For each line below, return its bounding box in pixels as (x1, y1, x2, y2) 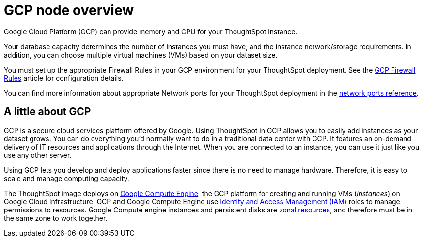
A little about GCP (4, 105, 91, 118)
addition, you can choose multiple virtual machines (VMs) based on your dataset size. (4, 50, 278, 59)
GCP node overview (4, 2, 134, 18)
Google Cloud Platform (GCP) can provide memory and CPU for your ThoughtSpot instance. (4, 27, 298, 36)
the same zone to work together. (4, 213, 108, 222)
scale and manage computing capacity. (4, 174, 129, 182)
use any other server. (4, 151, 72, 159)
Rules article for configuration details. (4, 74, 124, 82)
